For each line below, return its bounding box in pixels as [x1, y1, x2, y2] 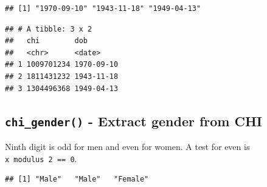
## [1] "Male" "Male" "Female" [5, 175, 149, 184]
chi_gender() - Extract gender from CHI [5, 111, 263, 130]
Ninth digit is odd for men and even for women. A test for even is [5, 140, 250, 152]
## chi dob [5, 36, 88, 46]
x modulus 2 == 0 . [5, 152, 77, 165]
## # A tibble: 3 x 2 [5, 24, 92, 33]
